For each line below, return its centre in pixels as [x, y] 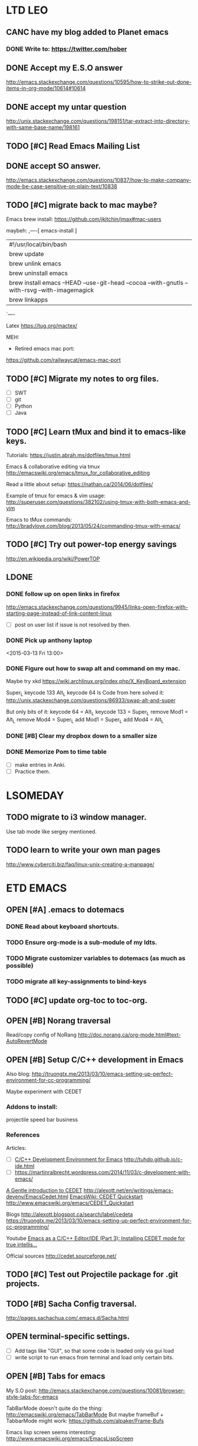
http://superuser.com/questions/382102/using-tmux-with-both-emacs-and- [98, 502]
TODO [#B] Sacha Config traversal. [72, 1304]
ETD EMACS [37, 888]
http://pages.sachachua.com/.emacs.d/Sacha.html [67, 1318]
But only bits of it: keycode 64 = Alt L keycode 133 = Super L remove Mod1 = [97, 712]
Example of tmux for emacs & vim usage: [56, 496]
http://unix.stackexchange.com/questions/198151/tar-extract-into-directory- [98, 121]
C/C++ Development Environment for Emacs [69, 1159]
